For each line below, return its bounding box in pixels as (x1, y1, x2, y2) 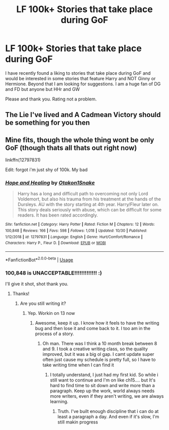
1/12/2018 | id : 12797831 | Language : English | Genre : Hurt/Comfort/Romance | (5, 234, 143, 239)
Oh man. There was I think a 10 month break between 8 (42, 341, 157, 347)
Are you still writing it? (20, 300, 66, 306)
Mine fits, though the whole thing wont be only (5, 135, 154, 144)
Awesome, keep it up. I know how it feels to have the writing (35, 320, 159, 326)
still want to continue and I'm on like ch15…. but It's (50, 377, 156, 383)
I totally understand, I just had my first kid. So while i (50, 372, 158, 378)
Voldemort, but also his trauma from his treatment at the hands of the (17, 196, 161, 202)
